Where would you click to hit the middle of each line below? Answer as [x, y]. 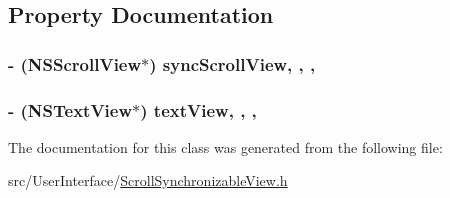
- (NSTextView [70, 109]
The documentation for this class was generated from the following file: [225, 146]
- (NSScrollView [75, 63]
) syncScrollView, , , [232, 63]
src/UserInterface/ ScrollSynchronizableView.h [148, 180]
